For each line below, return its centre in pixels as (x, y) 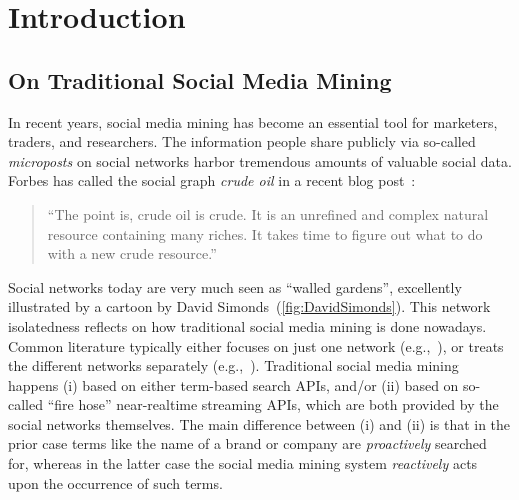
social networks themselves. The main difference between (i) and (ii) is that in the (259, 423)
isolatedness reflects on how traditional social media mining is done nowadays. (247, 325)
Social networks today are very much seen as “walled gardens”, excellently (235, 286)
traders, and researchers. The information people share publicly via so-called (242, 141)
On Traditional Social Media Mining (200, 79)
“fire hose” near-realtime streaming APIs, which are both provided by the (273, 404)
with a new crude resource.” (132, 253)
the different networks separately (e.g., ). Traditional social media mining (233, 365)
